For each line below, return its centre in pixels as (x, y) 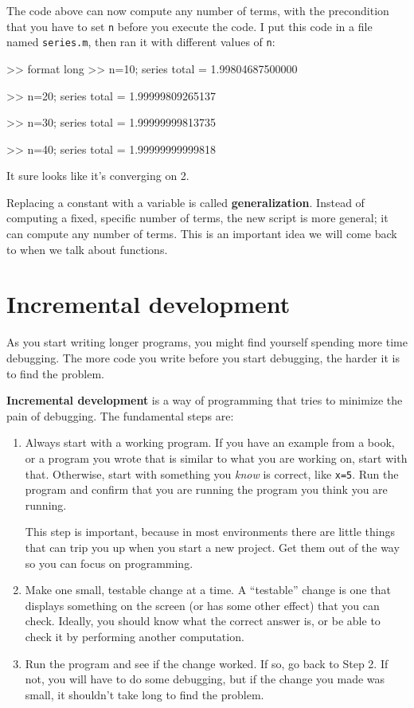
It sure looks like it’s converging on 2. (98, 176)
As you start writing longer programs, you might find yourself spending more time (207, 342)
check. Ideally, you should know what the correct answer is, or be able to (203, 621)
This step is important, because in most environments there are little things (210, 532)
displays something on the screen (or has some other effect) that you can (202, 605)
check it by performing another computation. (135, 636)
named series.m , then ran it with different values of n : (141, 42)
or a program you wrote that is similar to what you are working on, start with (216, 458)
